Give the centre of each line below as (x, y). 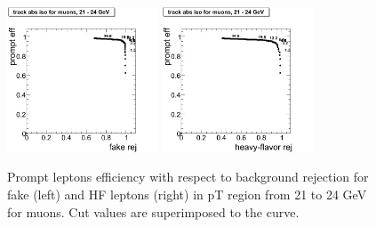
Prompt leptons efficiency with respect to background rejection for (188, 177)
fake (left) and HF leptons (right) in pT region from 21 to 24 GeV (187, 194)
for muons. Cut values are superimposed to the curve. (153, 211)
